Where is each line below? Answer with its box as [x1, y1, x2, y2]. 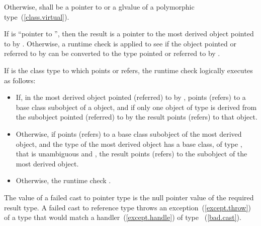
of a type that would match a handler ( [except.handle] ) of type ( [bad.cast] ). [4, 212, 241, 222]
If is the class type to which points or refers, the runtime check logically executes [4, 65, 253, 75]
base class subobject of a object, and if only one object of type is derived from [16, 101, 257, 112]
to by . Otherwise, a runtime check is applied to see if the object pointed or [4, 38, 236, 48]
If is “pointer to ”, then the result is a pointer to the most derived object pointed [4, 28, 254, 39]
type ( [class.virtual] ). [4, 11, 69, 22]
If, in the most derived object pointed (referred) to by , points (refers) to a [16, 92, 246, 102]
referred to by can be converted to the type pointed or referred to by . [4, 48, 220, 59]
